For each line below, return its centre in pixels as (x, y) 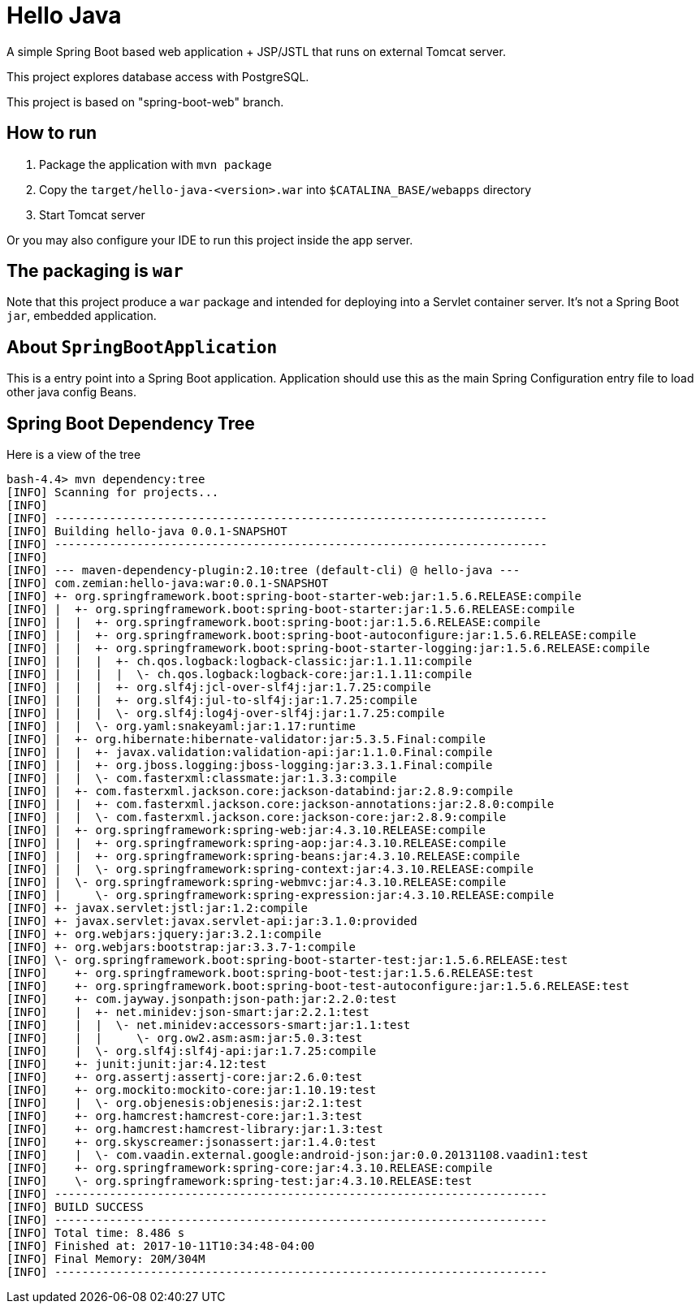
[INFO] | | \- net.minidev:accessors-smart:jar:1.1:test (209, 1025)
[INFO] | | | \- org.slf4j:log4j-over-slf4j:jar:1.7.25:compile (226, 713)
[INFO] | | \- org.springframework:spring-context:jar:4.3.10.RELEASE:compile (270, 869)
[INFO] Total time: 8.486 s (96, 1233)
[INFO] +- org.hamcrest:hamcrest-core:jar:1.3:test (185, 1116)
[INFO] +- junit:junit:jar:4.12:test (137, 1064)
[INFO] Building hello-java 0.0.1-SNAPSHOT (147, 532)
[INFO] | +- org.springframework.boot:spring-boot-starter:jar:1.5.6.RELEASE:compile (291, 610)
